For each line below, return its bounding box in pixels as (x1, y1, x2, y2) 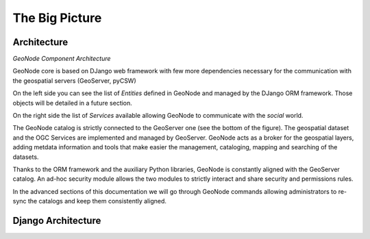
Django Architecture (12, 214, 101, 226)
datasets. (12, 153, 39, 161)
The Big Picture (12, 10, 102, 25)
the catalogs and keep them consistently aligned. (27, 197, 167, 205)
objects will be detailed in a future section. (12, 99, 133, 107)
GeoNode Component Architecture (12, 55, 111, 63)
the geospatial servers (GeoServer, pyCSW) (12, 76, 136, 85)
